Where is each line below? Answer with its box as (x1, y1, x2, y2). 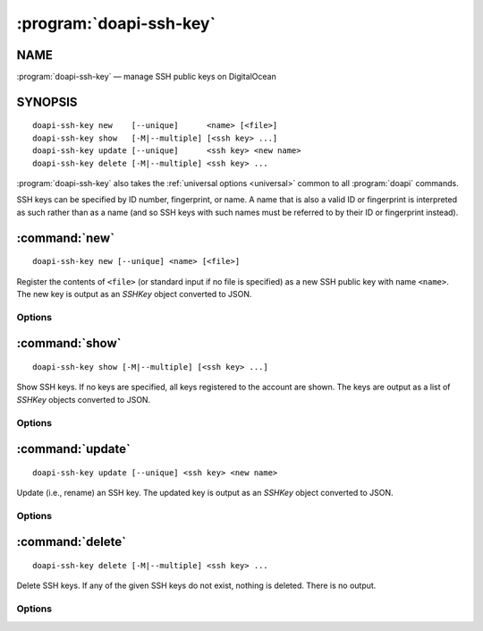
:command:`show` (16, 336, 122, 351)
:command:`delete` (16, 534, 127, 550)
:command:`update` (16, 441, 131, 456)
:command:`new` (16, 230, 115, 245)
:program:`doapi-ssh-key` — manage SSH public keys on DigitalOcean (16, 72, 276, 82)
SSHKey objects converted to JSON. (16, 394, 151, 405)
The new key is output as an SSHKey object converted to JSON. (16, 289, 252, 299)
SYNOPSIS (16, 94, 78, 109)
